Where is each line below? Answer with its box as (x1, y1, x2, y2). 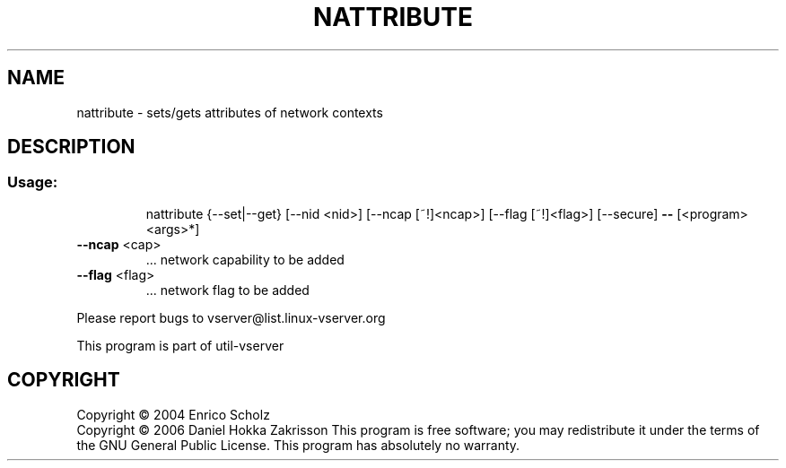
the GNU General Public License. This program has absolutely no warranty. (76, 437, 520, 453)
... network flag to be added (145, 282, 310, 298)
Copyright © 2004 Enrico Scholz (76, 406, 270, 422)
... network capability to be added (145, 251, 345, 267)
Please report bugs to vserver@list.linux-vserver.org (76, 309, 386, 325)
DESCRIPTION (7, 135, 135, 159)
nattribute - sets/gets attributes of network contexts (76, 104, 383, 120)
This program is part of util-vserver (76, 337, 284, 353)
